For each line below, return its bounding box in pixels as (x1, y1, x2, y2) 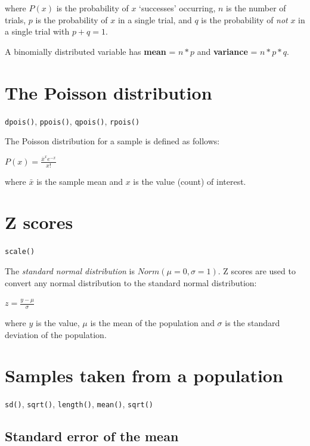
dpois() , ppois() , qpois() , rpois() (5, 114, 140, 127)
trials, (5, 13, 26, 26)
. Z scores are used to (218, 264, 296, 277)
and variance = (197, 45, 258, 57)
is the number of (226, 2, 286, 14)
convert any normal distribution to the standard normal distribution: (5, 276, 257, 289)
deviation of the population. (5, 328, 107, 340)
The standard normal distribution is (5, 264, 135, 277)
